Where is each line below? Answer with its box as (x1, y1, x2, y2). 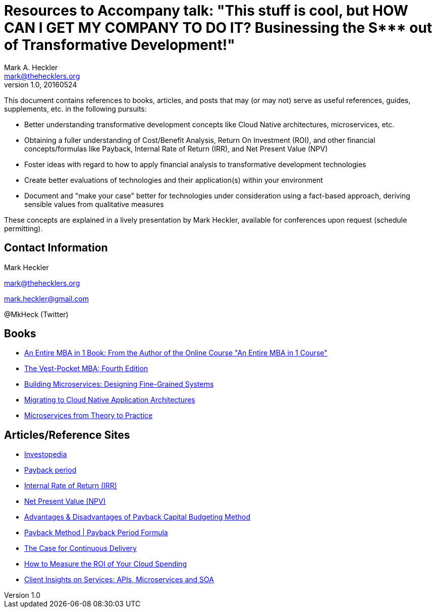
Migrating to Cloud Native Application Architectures (24, 395, 195, 404)
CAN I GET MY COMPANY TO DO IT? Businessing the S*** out (4, 19, 432, 36)
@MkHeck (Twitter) (4, 310, 69, 319)
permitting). (4, 224, 43, 233)
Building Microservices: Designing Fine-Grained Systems (24, 380, 214, 389)
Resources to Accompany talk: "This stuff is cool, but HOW (4, 2, 408, 19)
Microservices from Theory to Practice (24, 411, 153, 420)
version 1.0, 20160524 (4, 80, 77, 89)
